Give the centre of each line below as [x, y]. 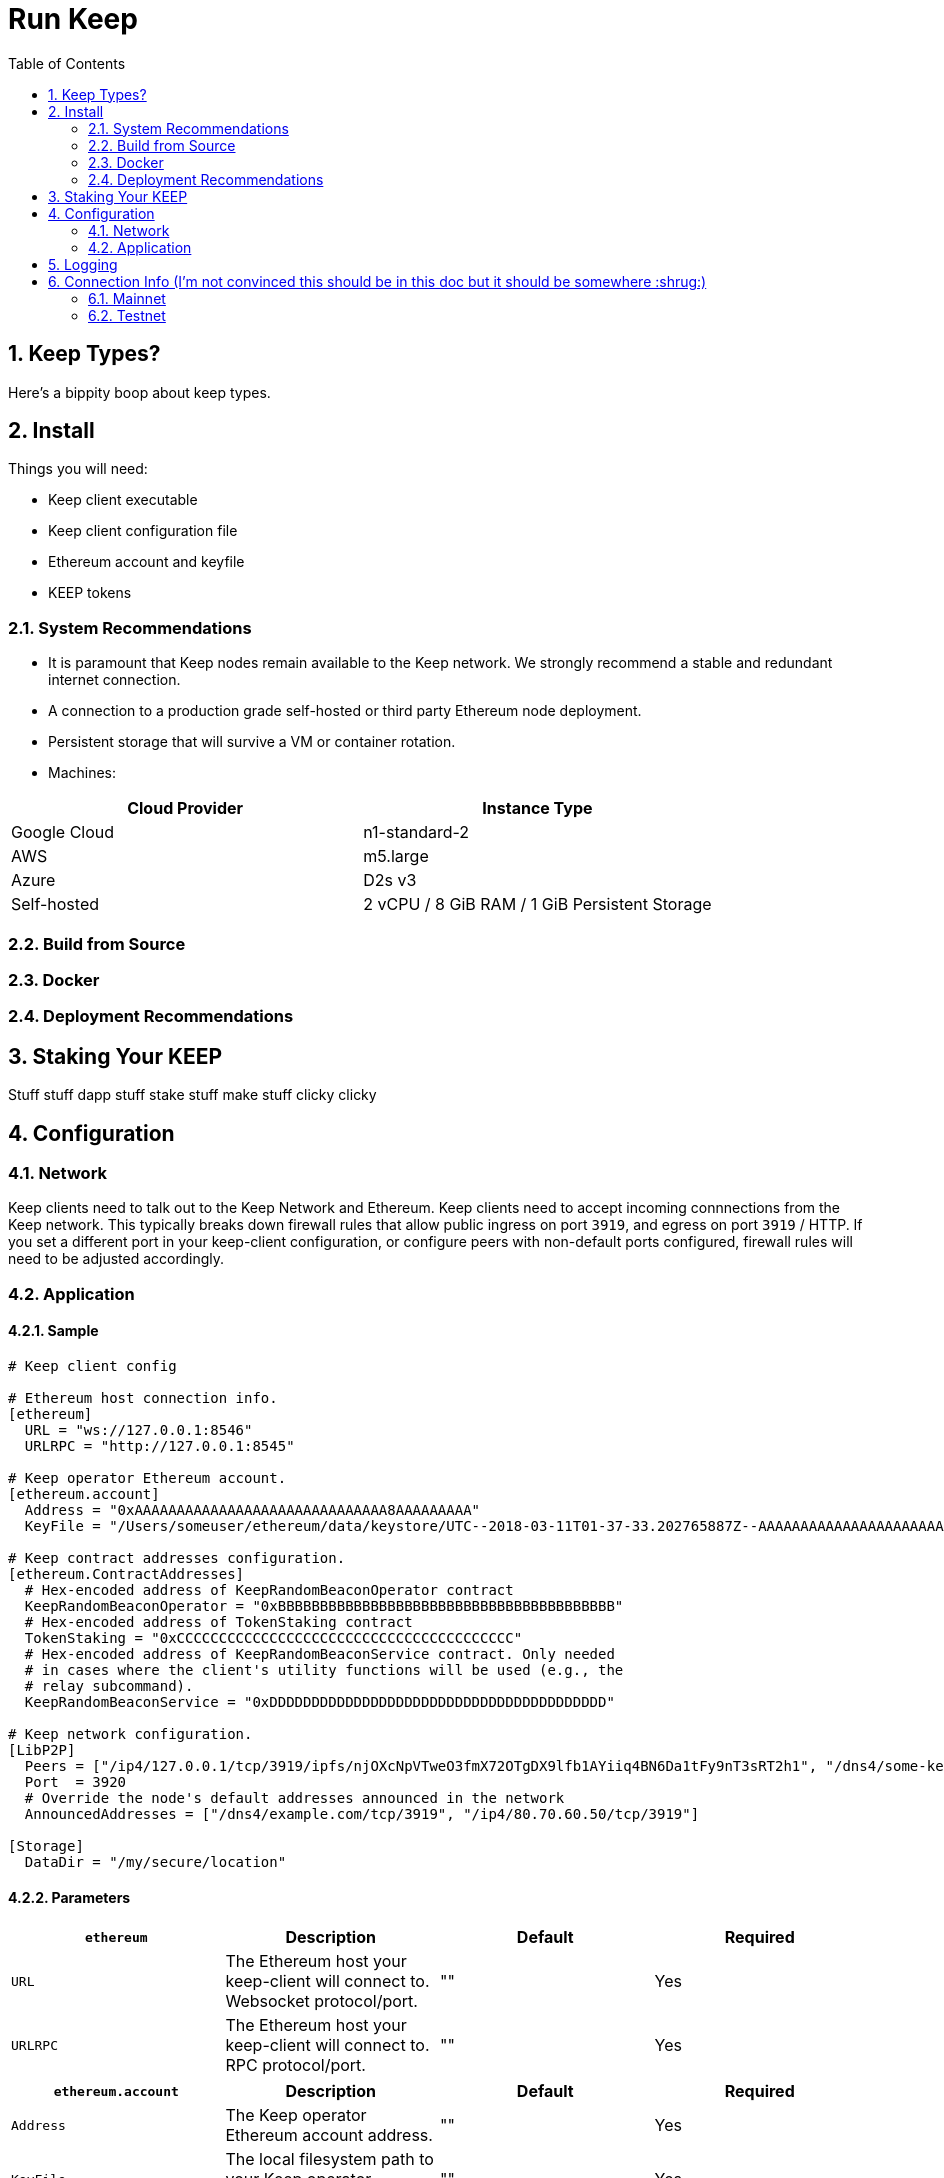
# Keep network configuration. [130, 1733]
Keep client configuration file [143, 531]
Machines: [82, 773]
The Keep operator [296, 2115]
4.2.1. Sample [53, 1331]
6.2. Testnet [127, 315]
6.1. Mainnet [127, 298]
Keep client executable [123, 500]
